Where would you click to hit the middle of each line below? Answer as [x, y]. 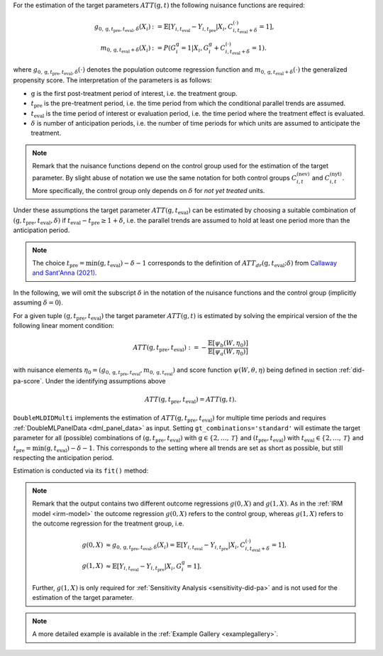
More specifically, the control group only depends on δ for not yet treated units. [149, 191]
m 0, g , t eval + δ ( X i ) [126, 49]
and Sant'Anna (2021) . [65, 273]
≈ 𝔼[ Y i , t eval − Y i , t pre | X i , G [144, 567]
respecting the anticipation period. [63, 457]
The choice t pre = [59, 264]
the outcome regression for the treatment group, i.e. [108, 523]
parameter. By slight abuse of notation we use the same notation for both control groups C [165, 178]
